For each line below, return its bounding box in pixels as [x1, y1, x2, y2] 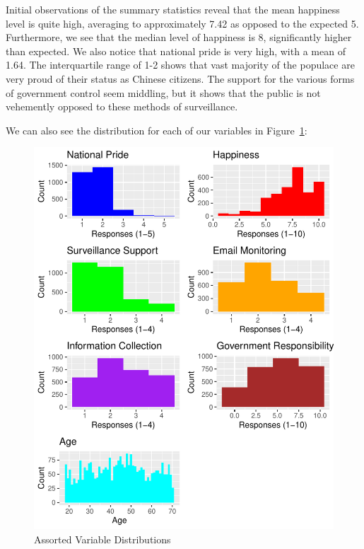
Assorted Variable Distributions [34, 531, 171, 546]
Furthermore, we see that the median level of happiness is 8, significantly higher [6, 30, 352, 45]
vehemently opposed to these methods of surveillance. [6, 99, 238, 114]
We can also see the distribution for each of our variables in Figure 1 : [6, 122, 307, 137]
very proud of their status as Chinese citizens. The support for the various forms [6, 71, 355, 86]
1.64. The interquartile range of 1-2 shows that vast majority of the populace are [6, 57, 355, 72]
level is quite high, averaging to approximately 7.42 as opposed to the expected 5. [6, 16, 359, 30]
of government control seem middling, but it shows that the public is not [6, 85, 321, 100]
